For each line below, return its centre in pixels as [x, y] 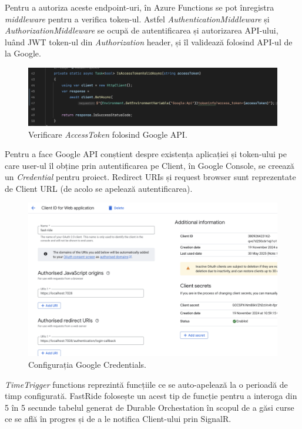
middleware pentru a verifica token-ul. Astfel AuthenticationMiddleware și [137, 19]
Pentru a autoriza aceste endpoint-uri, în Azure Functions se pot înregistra [140, 7]
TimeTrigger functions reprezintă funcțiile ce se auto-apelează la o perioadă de [146, 384]
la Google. [23, 53]
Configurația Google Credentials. [87, 364]
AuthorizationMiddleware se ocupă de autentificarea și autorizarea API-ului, [142, 30]
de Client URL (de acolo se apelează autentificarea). [99, 188]
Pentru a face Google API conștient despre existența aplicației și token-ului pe [146, 154]
